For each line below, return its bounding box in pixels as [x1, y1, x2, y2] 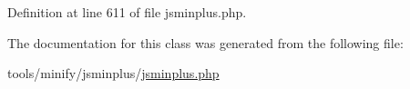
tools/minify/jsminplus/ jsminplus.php [7, 64, 220, 83]
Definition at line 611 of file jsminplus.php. [7, 3, 247, 21]
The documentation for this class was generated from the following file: [7, 33, 404, 52]
